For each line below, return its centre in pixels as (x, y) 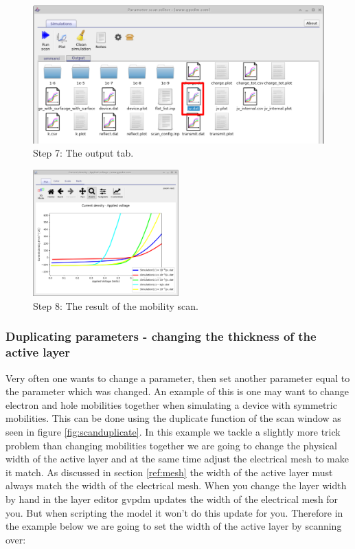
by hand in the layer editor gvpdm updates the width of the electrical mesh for (172, 498)
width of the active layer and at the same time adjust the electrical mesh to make (177, 459)
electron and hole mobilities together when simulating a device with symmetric (171, 404)
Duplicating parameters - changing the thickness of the (161, 336)
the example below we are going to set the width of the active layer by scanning (174, 526)
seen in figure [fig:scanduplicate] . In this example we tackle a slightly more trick (173, 431)
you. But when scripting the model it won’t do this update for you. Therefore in (174, 512)
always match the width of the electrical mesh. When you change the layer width (176, 485)
